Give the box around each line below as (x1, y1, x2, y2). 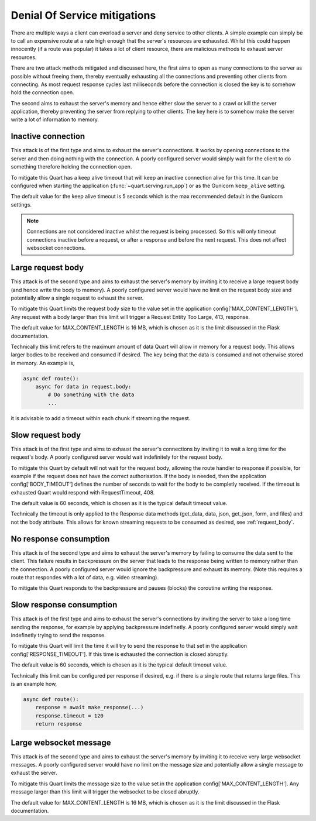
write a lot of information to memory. (11, 116, 99, 123)
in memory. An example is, (11, 359, 75, 366)
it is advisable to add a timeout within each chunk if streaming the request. (11, 414, 191, 421)
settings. (11, 201, 32, 208)
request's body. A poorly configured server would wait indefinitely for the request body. (11, 454, 222, 461)
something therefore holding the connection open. (11, 163, 132, 170)
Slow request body (11, 430, 81, 440)
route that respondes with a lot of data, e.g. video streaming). (11, 573, 159, 580)
